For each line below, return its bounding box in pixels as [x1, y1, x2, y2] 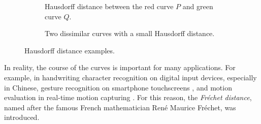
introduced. [4, 112, 40, 122]
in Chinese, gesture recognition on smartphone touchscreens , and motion [4, 82, 232, 92]
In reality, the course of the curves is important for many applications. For [4, 62, 236, 73]
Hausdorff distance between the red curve [45, 1, 174, 11]
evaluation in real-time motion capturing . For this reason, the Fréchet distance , [4, 92, 252, 103]
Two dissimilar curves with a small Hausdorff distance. [45, 28, 215, 39]
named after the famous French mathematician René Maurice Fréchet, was [4, 102, 236, 112]
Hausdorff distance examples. [24, 45, 115, 55]
